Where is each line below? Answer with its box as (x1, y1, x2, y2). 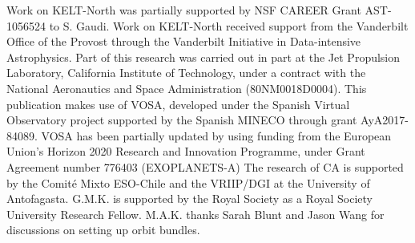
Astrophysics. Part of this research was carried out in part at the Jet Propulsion (6, 48, 401, 65)
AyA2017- (361, 111, 409, 128)
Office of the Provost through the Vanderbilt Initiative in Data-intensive (6, 33, 361, 50)
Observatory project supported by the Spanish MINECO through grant (6, 111, 357, 128)
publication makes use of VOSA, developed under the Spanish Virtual (6, 95, 350, 112)
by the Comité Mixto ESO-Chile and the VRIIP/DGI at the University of (6, 174, 370, 191)
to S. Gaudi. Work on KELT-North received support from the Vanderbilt (49, 17, 409, 34)
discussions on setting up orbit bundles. (6, 221, 200, 238)
